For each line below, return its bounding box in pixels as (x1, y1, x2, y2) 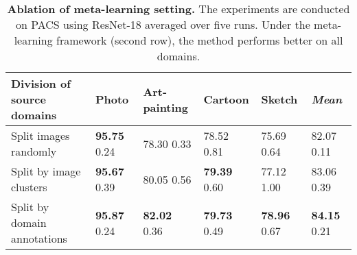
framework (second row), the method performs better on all (56, 32, 343, 48)
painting (143, 99, 189, 115)
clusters (11, 179, 47, 195)
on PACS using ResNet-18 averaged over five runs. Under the (15, 16, 310, 32)
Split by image (11, 163, 81, 179)
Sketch (261, 91, 298, 107)
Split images (11, 127, 70, 143)
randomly (11, 143, 57, 159)
